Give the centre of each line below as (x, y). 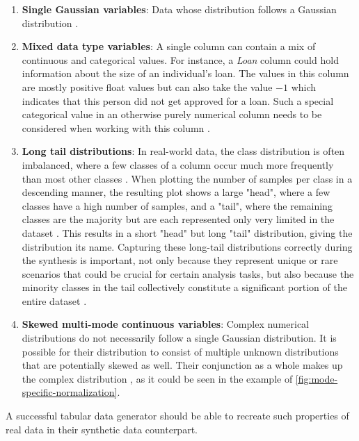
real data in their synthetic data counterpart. (102, 429)
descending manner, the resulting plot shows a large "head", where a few (176, 192)
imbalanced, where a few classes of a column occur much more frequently (178, 164)
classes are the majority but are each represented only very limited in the (178, 219)
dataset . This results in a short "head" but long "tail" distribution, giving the (187, 232)
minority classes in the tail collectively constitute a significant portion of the (184, 287)
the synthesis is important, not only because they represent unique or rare (180, 260)
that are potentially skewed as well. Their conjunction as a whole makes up (182, 365)
